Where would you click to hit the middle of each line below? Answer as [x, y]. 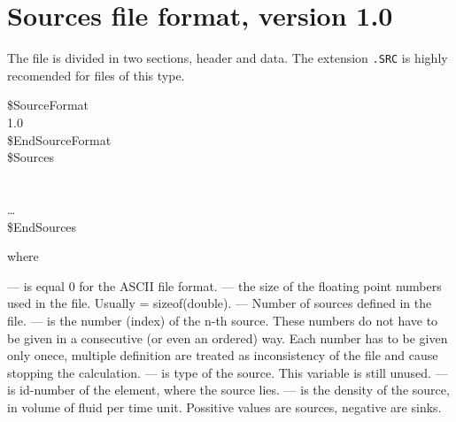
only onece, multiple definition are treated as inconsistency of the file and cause [223, 355]
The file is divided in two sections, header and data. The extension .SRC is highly [228, 58]
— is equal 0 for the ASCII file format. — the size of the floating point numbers [224, 285]
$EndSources [42, 226]
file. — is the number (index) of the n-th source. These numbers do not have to [223, 320]
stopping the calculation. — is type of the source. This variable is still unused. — [228, 372]
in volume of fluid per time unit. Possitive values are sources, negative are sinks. [224, 407]
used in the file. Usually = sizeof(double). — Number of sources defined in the [220, 303]
